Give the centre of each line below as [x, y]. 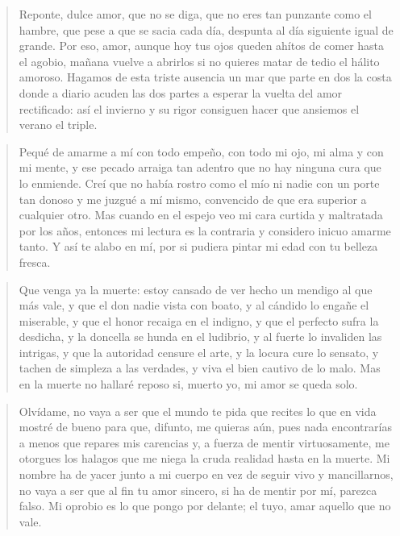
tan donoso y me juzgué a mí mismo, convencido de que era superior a [193, 199]
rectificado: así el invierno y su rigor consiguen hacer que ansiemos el [189, 108]
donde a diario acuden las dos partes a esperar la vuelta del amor [181, 92]
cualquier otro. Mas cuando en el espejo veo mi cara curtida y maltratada [201, 215]
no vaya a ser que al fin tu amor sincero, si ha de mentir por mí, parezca [198, 490]
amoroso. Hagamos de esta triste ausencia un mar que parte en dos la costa [205, 77]
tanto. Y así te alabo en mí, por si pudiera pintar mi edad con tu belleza [198, 246]
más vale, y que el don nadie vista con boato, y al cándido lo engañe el [194, 305]
